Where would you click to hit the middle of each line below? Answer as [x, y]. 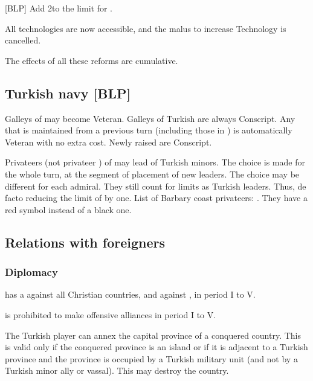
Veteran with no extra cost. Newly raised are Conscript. [108, 142]
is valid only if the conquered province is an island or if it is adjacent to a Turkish [156, 347]
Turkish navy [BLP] [68, 93]
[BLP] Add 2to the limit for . [59, 8]
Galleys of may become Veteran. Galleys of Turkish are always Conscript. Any [150, 118]
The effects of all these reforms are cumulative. [92, 60]
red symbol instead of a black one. [68, 209]
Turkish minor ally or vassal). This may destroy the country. [117, 370]
